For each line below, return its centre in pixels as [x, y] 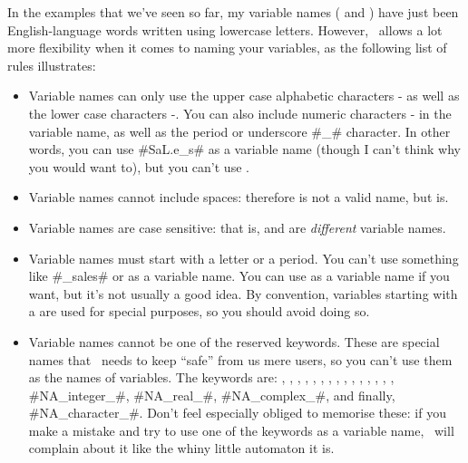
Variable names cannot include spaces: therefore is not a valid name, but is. [239, 197]
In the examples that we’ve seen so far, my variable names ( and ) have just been [233, 12]
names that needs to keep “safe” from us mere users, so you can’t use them [240, 359]
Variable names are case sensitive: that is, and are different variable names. [237, 227]
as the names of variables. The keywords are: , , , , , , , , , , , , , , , [211, 377]
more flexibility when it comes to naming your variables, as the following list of [227, 48]
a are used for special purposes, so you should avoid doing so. [199, 311]
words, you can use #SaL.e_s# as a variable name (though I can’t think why [244, 149]
